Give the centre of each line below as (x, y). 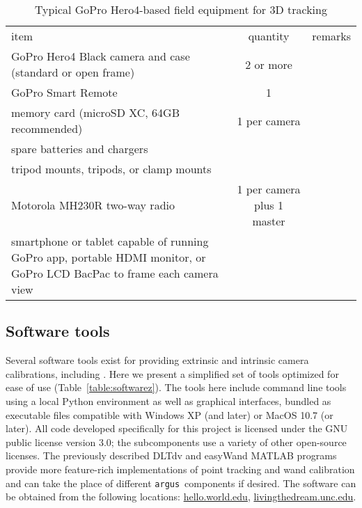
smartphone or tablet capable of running (110, 241)
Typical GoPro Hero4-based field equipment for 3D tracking (181, 9)
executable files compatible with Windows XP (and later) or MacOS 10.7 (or (170, 414)
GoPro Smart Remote (64, 92)
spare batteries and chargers (80, 149)
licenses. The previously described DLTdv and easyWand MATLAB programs (171, 455)
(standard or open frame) (73, 72)
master (269, 221)
